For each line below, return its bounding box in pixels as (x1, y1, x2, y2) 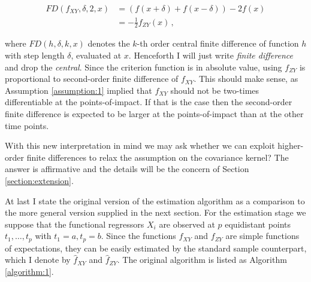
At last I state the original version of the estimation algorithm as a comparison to (5, 194, 305, 207)
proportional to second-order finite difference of (5, 72, 179, 85)
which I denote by (5, 253, 71, 266)
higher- (277, 139, 304, 152)
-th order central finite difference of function (137, 37, 299, 50)
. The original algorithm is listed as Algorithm (117, 253, 287, 266)
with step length (5, 49, 65, 61)
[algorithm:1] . (5, 265, 54, 277)
